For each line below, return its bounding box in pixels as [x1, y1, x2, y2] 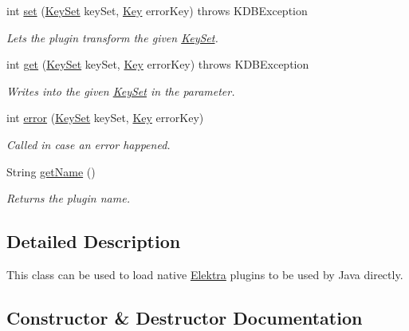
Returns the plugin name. [6, 190, 130, 207]
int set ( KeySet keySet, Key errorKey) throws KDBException [6, 2, 308, 18]
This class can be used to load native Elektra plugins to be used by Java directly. [6, 266, 403, 282]
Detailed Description [6, 229, 181, 254]
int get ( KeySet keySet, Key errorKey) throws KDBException [6, 56, 309, 73]
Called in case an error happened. [6, 136, 171, 152]
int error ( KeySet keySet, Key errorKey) [6, 109, 204, 126]
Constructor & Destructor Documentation [6, 305, 363, 329]
